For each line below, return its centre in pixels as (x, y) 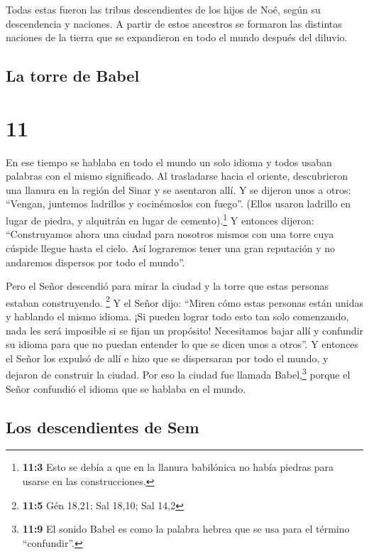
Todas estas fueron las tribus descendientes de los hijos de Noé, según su (163, 9)
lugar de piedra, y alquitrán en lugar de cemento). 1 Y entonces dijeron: (160, 219)
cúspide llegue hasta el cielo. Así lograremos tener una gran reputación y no (171, 248)
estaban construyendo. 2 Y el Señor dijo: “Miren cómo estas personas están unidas (184, 301)
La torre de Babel (73, 76)
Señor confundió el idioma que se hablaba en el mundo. (126, 388)
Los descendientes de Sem (103, 427)
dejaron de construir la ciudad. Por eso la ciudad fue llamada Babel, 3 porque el (178, 373)
